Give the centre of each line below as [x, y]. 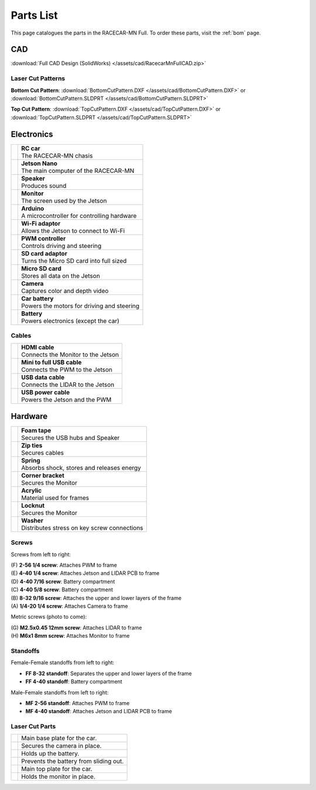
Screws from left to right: [41, 554]
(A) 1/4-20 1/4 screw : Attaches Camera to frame [69, 606]
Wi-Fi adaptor [41, 223]
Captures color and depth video [65, 291]
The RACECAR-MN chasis [57, 155]
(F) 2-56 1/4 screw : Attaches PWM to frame [64, 565]
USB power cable [46, 393]
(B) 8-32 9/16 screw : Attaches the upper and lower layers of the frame [96, 598]
